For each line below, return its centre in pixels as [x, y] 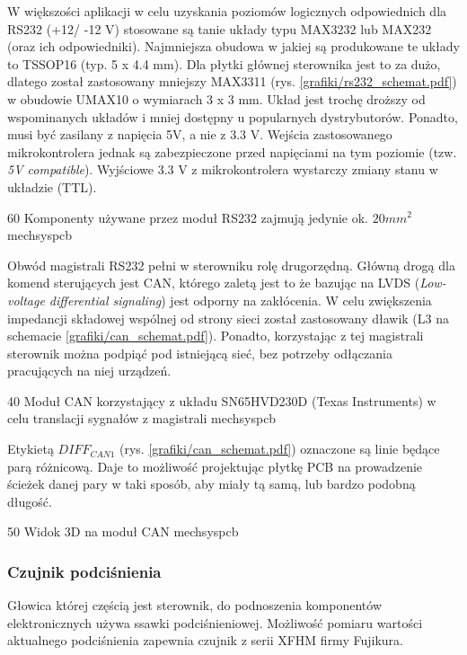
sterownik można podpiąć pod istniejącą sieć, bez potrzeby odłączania [200, 353]
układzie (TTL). [52, 186]
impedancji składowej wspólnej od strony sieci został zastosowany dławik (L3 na [229, 318]
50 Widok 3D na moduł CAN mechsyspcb [123, 531]
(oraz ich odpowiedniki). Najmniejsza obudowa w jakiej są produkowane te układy [233, 46]
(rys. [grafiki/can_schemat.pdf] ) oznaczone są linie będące [279, 449]
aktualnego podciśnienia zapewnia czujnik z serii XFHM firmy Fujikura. [205, 640]
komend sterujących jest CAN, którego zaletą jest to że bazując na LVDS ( [214, 283]
